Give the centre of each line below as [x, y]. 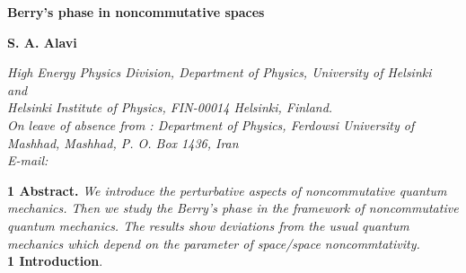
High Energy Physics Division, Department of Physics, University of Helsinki [220, 72]
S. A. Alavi [42, 42]
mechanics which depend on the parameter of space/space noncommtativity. [214, 243]
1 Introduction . [55, 261]
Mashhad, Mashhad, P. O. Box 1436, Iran [123, 142]
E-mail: [28, 160]
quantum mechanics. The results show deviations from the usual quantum [208, 225]
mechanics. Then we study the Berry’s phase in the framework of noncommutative [233, 208]
